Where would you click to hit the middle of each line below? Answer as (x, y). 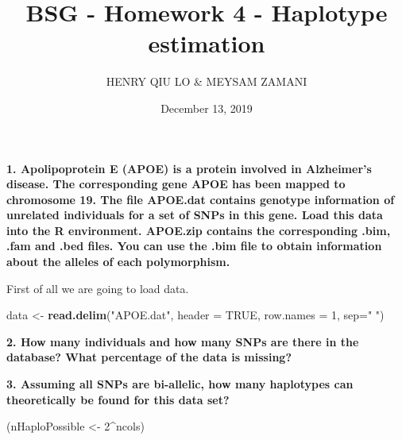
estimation (207, 43)
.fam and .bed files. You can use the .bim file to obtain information (194, 246)
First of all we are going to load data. (98, 288)
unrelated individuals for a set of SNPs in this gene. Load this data (195, 215)
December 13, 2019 (207, 108)
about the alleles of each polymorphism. (118, 262)
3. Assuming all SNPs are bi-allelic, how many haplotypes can (180, 384)
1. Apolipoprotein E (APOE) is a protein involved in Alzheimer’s (189, 168)
